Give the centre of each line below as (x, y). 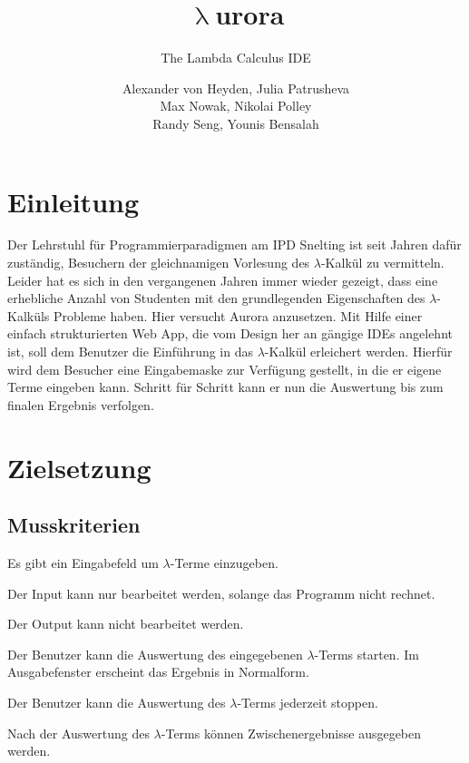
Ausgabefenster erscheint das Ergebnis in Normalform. (158, 672)
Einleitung (73, 201)
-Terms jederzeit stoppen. (308, 702)
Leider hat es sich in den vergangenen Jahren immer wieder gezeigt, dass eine (223, 280)
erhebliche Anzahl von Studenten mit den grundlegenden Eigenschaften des (216, 298)
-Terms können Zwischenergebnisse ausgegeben (291, 733)
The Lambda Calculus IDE (236, 58)
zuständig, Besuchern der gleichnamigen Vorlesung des (159, 263)
